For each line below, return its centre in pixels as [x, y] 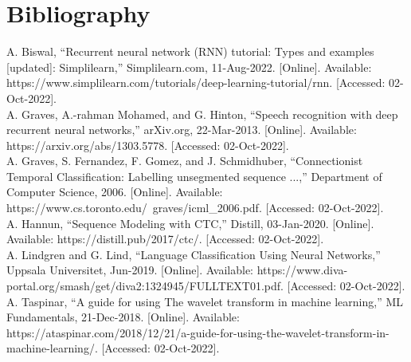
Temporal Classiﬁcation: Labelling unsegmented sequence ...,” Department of [194, 176]
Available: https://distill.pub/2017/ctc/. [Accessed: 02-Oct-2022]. [165, 239]
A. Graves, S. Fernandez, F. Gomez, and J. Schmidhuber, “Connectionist [185, 161]
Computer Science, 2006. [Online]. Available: [115, 192]
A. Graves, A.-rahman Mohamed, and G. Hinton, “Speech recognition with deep [202, 114]
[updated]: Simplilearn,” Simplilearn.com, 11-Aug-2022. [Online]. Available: [189, 67]
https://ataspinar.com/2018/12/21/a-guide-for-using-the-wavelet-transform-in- [198, 332]
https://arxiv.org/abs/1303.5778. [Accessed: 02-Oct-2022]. [148, 145]
